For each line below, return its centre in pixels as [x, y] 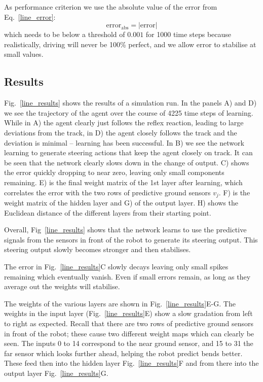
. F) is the [234, 192]
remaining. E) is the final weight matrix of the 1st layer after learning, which [123, 182]
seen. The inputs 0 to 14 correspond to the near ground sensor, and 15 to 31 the [129, 343]
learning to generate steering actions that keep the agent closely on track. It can [128, 152]
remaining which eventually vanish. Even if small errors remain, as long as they [127, 276]
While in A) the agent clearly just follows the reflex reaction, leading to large [124, 123]
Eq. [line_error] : [30, 16]
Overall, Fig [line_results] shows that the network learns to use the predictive [125, 230]
